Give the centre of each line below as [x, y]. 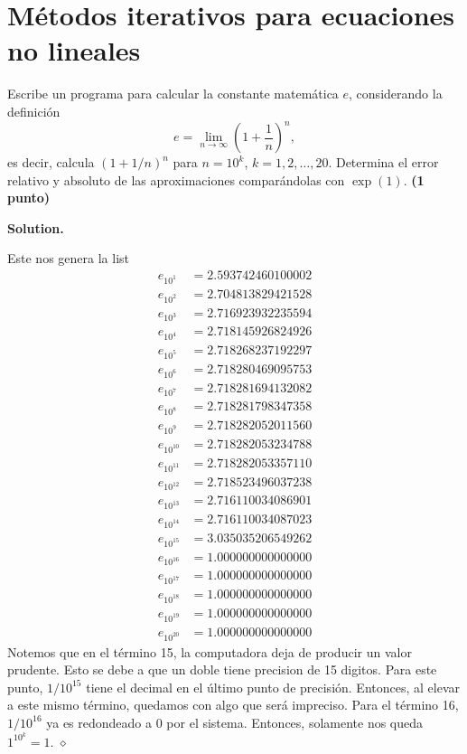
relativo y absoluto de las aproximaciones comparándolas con [176, 179]
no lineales [74, 50]
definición [34, 111]
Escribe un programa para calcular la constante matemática [173, 94]
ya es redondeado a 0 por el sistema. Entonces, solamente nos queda [235, 722]
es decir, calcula [51, 162]
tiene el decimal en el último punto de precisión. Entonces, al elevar [273, 687]
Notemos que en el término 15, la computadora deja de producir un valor [210, 651]
